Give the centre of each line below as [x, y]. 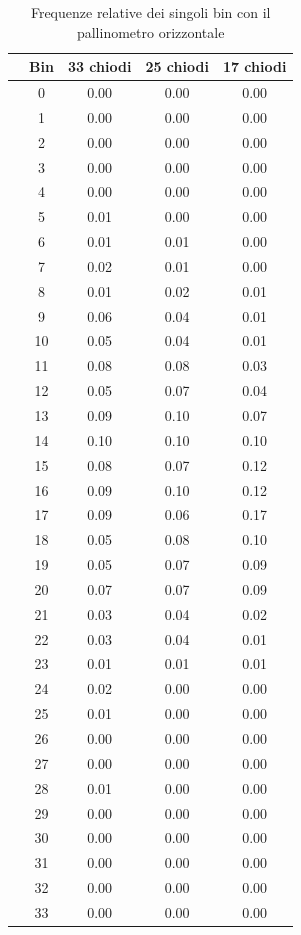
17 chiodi [254, 66]
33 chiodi [99, 66]
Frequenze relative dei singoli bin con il [150, 12]
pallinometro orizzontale [150, 31]
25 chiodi [177, 66]
